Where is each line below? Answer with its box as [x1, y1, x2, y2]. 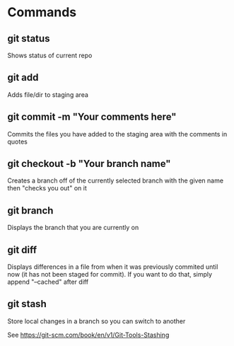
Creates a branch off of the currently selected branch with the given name [7, 176, 224, 185]
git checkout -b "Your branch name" [7, 158, 171, 170]
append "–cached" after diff [7, 277, 89, 287]
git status [7, 33, 50, 45]
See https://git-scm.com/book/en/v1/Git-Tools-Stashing [7, 330, 170, 339]
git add [7, 71, 39, 83]
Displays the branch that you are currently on [7, 224, 139, 232]
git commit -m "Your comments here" [7, 111, 177, 123]
